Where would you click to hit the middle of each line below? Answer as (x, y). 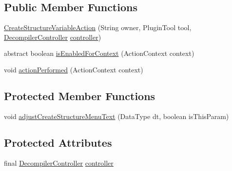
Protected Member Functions (80, 95)
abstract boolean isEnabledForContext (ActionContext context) (99, 53)
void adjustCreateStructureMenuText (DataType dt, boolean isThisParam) (116, 116)
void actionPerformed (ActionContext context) (74, 69)
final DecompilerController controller (59, 162)
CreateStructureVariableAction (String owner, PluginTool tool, (98, 27)
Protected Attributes (58, 142)
